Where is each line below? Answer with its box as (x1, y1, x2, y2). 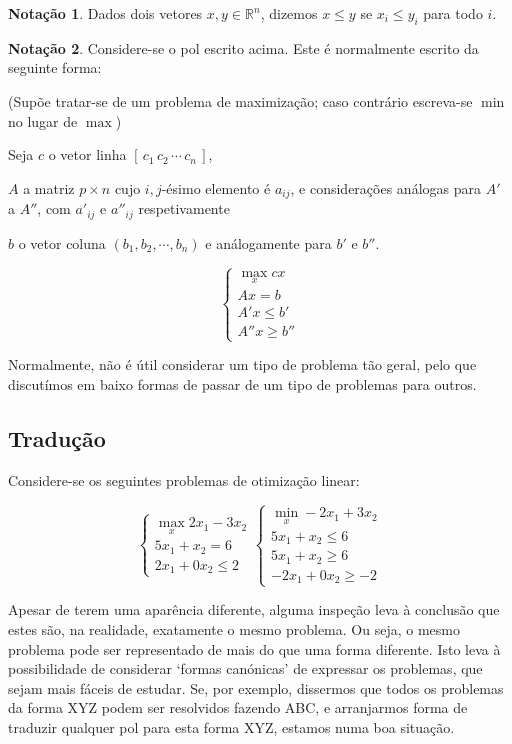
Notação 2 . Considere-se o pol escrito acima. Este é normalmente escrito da (8, 37, 479, 58)
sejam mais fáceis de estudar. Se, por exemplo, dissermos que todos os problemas (8, 677, 504, 698)
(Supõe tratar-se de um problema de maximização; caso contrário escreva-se (8, 90, 473, 111)
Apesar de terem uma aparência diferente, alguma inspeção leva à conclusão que (8, 599, 500, 620)
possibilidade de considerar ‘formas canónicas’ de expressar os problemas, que (8, 658, 483, 679)
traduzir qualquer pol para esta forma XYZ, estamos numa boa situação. (8, 716, 455, 737)
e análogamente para (205, 232, 332, 253)
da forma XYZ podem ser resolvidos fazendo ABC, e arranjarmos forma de (8, 697, 468, 718)
